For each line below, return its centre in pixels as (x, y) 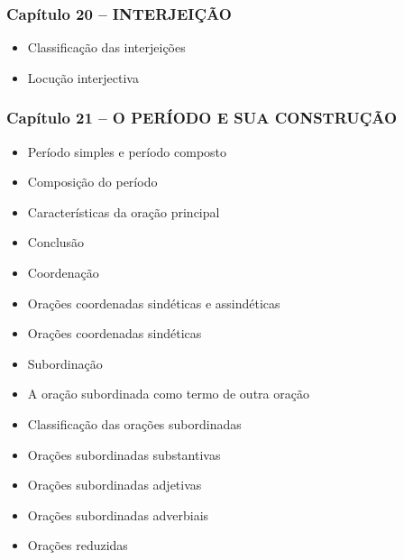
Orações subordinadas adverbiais (118, 514)
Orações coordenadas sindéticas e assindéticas (154, 303)
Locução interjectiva (83, 77)
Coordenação (63, 272)
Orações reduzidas (78, 545)
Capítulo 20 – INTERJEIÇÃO (119, 13)
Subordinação (65, 363)
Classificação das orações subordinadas (134, 423)
